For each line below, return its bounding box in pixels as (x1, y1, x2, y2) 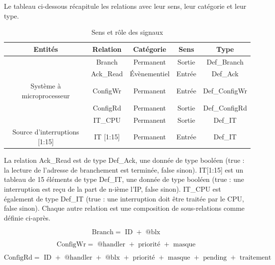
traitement (239, 254, 272, 262)
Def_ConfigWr (203, 86, 247, 96)
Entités (33, 44, 58, 54)
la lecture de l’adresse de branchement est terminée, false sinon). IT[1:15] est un (4, 164, 244, 175)
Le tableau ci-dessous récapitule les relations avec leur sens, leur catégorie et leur (4, 1, 247, 11)
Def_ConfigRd (203, 102, 247, 112)
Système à (30, 81, 61, 91)
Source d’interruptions (12, 127, 79, 137)
